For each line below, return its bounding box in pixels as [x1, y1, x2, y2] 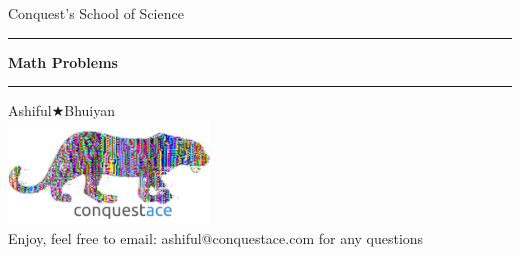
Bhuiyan [64, 100, 115, 121]
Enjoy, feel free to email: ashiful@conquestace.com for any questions [8, 228, 424, 249]
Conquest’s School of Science [8, 3, 184, 23]
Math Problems [8, 51, 118, 72]
